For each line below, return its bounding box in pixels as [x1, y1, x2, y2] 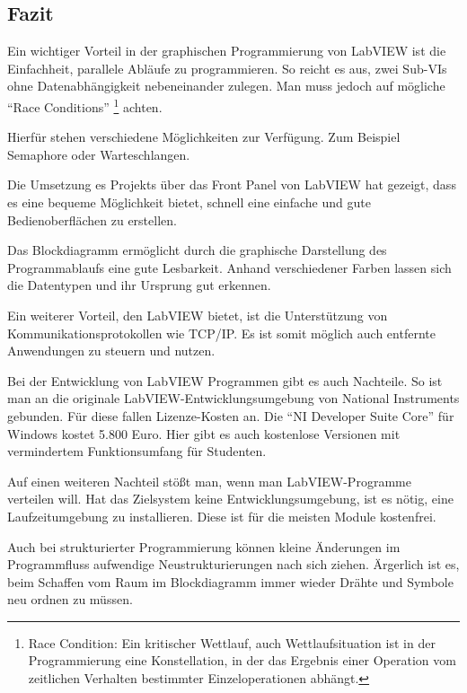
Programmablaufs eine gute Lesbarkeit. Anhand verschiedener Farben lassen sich [7, 258, 452, 276]
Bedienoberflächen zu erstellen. [7, 210, 177, 229]
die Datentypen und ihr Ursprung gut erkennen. [7, 276, 271, 294]
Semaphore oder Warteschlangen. [7, 145, 190, 163]
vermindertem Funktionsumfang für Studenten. [7, 442, 267, 461]
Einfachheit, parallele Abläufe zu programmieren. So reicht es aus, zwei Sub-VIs [7, 58, 447, 77]
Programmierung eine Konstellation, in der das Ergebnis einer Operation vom [28, 651, 456, 670]
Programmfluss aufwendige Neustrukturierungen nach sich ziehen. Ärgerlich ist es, [7, 555, 460, 574]
